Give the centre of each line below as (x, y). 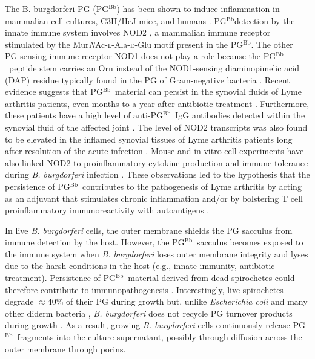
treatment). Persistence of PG (61, 278)
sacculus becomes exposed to (250, 242)
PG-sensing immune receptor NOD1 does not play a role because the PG (141, 56)
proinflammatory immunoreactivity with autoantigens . (107, 210)
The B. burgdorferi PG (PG (57, 8)
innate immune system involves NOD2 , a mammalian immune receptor (138, 32)
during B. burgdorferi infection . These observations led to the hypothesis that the (157, 174)
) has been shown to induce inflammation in (198, 8)
